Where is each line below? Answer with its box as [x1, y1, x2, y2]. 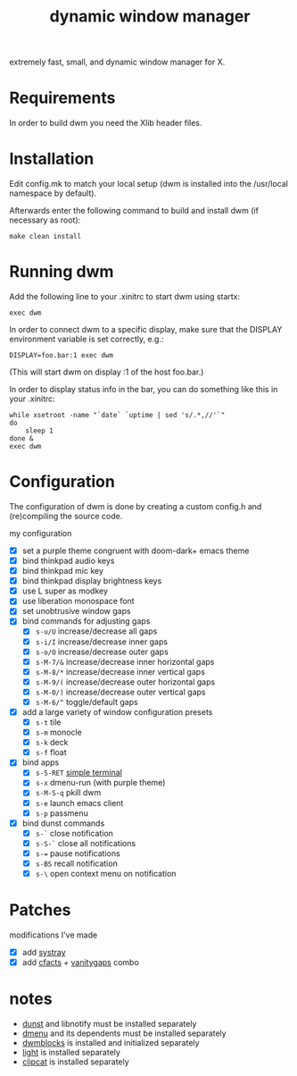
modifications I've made [9, 929, 98, 940]
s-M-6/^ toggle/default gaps [35, 696, 138, 707]
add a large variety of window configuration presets [21, 706, 213, 717]
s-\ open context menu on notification [35, 868, 177, 878]
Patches [9, 900, 71, 920]
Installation [9, 149, 95, 169]
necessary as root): [9, 214, 81, 225]
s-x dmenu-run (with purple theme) [35, 778, 166, 788]
